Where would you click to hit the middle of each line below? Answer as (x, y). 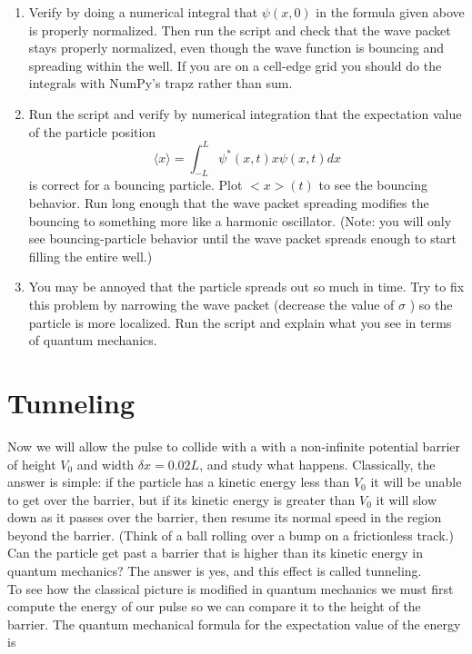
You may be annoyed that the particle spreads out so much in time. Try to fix (246, 287)
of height (32, 464)
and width (105, 464)
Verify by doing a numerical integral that (143, 12)
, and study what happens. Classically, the (317, 464)
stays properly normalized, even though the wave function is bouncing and (236, 48)
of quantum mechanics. (93, 340)
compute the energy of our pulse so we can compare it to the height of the (214, 606)
